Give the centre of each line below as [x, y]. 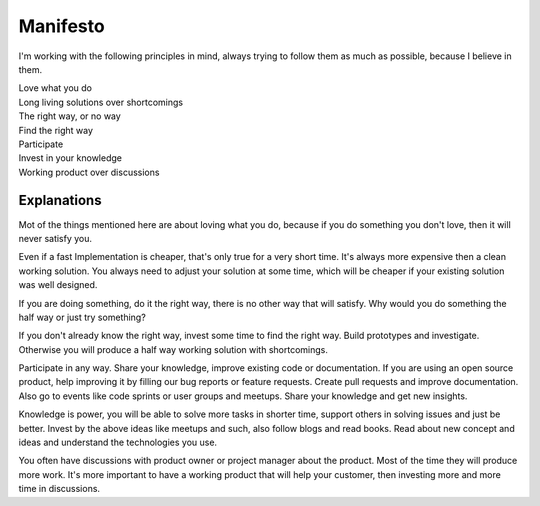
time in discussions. [59, 489]
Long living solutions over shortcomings [101, 102]
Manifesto [61, 26]
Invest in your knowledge [70, 158]
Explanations [60, 200]
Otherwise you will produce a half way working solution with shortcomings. [173, 349]
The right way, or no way [70, 116]
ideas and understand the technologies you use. [118, 442]
